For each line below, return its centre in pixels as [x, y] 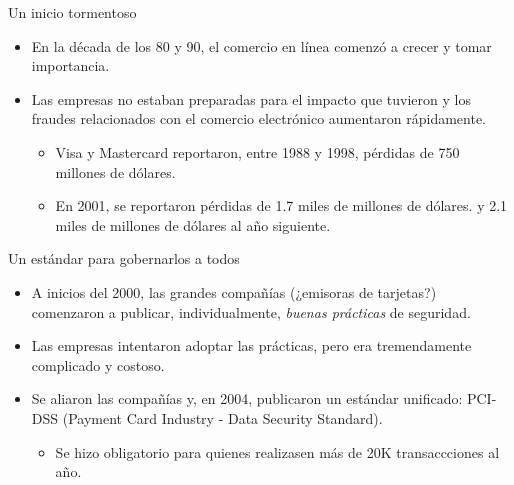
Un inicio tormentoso [72, 12]
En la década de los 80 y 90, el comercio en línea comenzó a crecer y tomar [261, 45]
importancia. [70, 65]
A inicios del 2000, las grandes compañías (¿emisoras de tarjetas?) [234, 291]
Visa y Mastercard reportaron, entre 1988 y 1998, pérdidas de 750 [257, 151]
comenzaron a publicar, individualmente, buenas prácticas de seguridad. [251, 311]
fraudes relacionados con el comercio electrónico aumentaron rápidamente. [258, 118]
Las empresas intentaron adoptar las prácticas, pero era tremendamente [251, 345]
